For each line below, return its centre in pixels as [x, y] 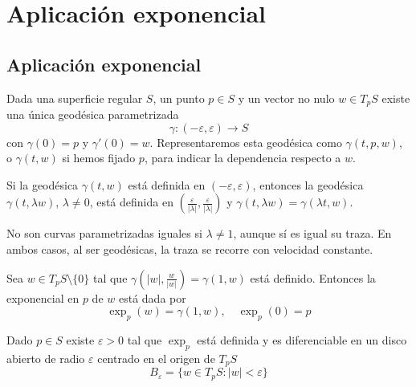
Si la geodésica [43, 184]
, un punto [179, 98]
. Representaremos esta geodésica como [246, 142]
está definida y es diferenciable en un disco [302, 339]
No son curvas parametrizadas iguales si [104, 233]
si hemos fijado [99, 158]
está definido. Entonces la [313, 277]
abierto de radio [46, 358]
